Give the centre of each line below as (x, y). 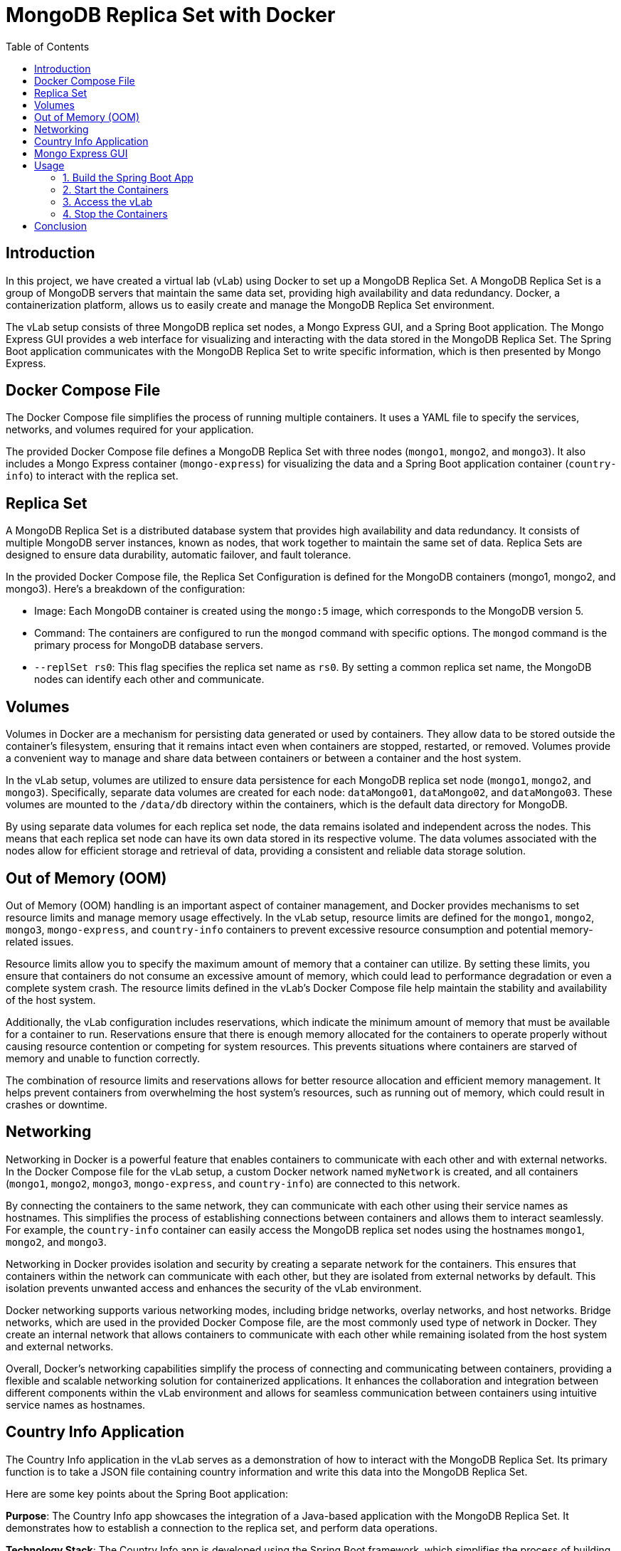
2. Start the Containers (116, 189)
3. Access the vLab (108, 201)
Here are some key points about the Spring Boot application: (147, 1493)
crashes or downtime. (57, 1104)
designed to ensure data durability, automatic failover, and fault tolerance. (179, 555)
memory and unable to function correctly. (103, 1058)
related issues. (40, 941)
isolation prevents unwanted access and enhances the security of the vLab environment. (214, 1288)
